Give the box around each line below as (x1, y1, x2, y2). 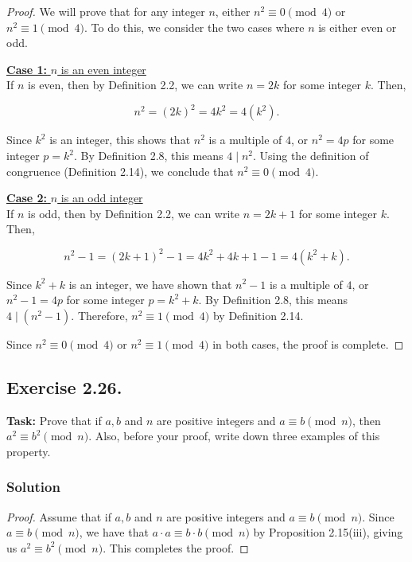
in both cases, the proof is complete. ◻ (212, 335, 404, 352)
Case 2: (6, 189, 48, 206)
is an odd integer (60, 189, 143, 206)
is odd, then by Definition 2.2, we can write (28, 205, 239, 221)
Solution (6, 477, 60, 497)
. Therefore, (71, 306, 128, 323)
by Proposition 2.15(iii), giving (253, 524, 403, 541)
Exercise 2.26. (6, 374, 122, 399)
